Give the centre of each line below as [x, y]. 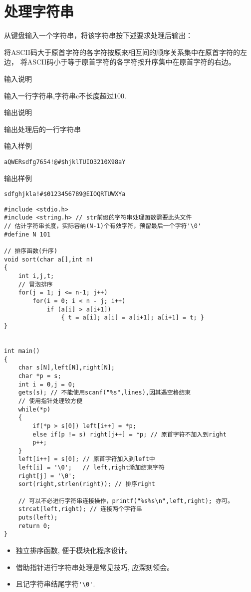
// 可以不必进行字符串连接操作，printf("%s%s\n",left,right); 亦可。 [126, 501]
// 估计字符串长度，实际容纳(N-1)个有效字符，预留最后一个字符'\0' [103, 226]
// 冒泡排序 [35, 284]
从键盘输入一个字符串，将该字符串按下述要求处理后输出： [98, 35]
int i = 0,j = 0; [47, 384]
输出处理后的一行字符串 [42, 129]
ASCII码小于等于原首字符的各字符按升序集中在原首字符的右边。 [131, 62]
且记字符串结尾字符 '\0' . [55, 584]
